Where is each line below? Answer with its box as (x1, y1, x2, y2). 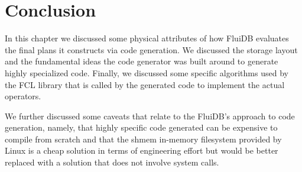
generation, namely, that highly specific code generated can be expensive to (5, 121, 278, 134)
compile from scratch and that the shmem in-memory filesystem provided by (5, 132, 282, 145)
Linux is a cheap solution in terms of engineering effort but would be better (5, 144, 278, 157)
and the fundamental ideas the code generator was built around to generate (5, 55, 278, 67)
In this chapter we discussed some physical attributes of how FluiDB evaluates (5, 32, 289, 44)
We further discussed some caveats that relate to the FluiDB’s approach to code (5, 109, 295, 122)
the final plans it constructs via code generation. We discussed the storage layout (5, 43, 298, 56)
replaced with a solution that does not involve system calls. (5, 156, 219, 168)
